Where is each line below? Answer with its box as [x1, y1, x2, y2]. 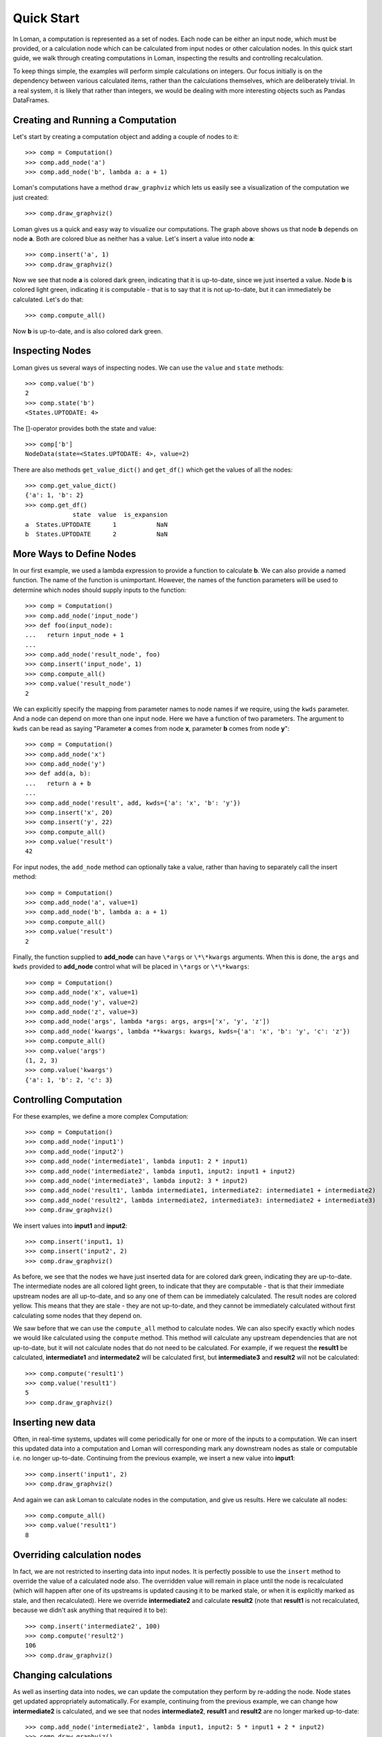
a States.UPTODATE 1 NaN [25, 520, 168, 528]
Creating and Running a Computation [12, 114, 177, 126]
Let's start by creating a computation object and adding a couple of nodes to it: [12, 132, 239, 140]
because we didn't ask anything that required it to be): [12, 1606, 168, 1615]
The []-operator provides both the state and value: [12, 424, 157, 432]
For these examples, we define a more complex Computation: [12, 1112, 189, 1120]
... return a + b [25, 779, 92, 787]
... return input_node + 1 [25, 631, 124, 639]
